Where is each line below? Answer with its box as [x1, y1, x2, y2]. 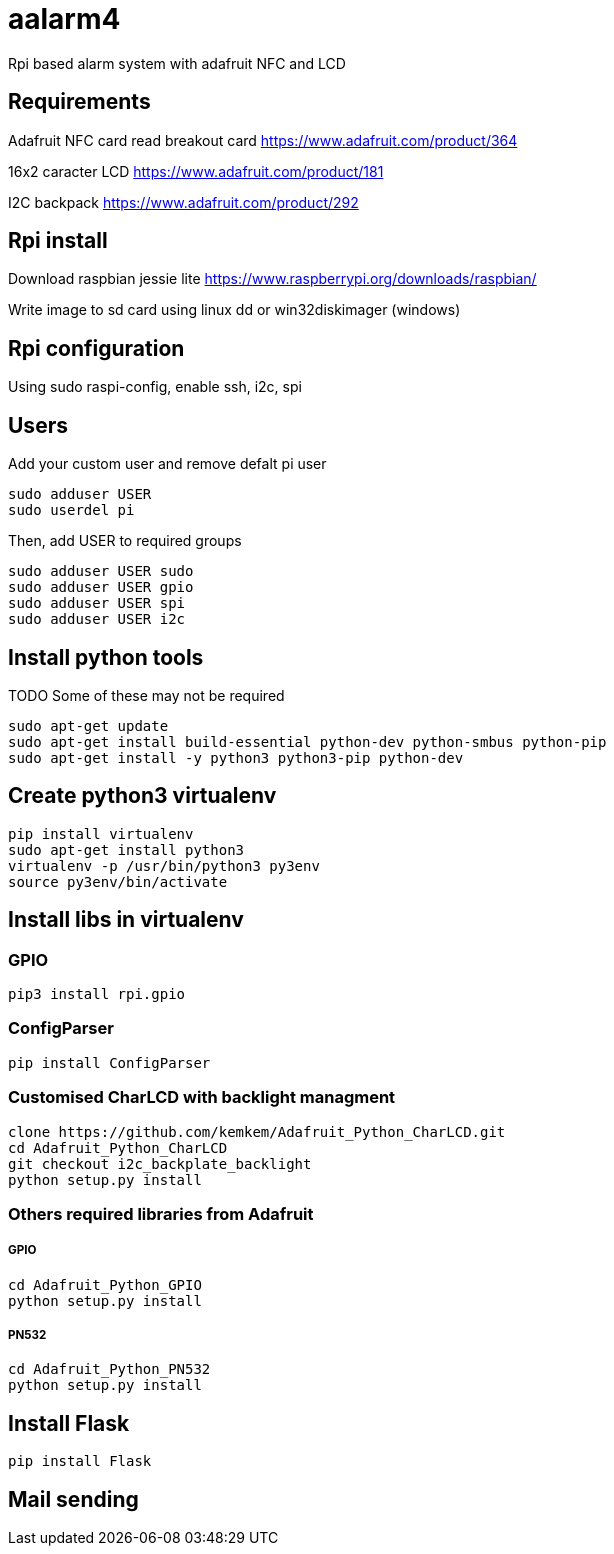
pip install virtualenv [8, 825, 194, 842]
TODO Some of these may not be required [8, 686, 285, 704]
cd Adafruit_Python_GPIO [8, 1276, 202, 1293]
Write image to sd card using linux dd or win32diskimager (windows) [8, 301, 461, 319]
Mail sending [8, 1486, 139, 1512]
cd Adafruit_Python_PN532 [8, 1361, 211, 1378]
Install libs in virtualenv [8, 907, 244, 933]
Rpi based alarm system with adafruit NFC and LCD [8, 54, 346, 72]
